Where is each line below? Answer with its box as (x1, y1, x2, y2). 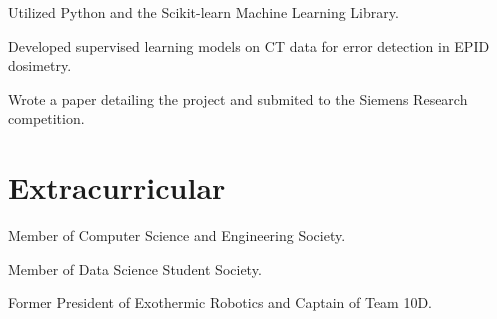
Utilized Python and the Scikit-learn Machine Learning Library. (8, 2, 399, 22)
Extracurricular (8, 167, 226, 208)
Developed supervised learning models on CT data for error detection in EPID (8, 35, 490, 56)
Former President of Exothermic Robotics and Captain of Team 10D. (8, 292, 433, 313)
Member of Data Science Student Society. (8, 258, 262, 279)
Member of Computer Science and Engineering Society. (8, 225, 346, 246)
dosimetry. (8, 55, 72, 76)
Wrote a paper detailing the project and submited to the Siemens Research (8, 88, 468, 109)
